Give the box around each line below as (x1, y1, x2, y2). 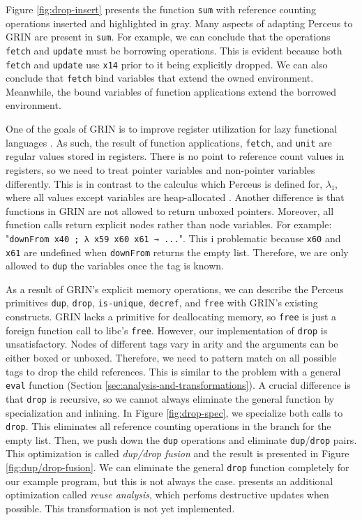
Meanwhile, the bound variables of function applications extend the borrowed (6, 84, 336, 98)
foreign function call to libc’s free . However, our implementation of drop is (6, 322, 328, 337)
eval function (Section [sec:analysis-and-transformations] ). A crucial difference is (6, 378, 351, 392)
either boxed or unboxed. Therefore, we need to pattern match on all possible (6, 350, 337, 364)
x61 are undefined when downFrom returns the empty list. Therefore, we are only (6, 244, 349, 259)
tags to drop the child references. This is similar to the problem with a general (6, 364, 341, 378)
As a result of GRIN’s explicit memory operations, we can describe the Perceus (6, 281, 344, 296)
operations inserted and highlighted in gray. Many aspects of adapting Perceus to (6, 15, 353, 30)
